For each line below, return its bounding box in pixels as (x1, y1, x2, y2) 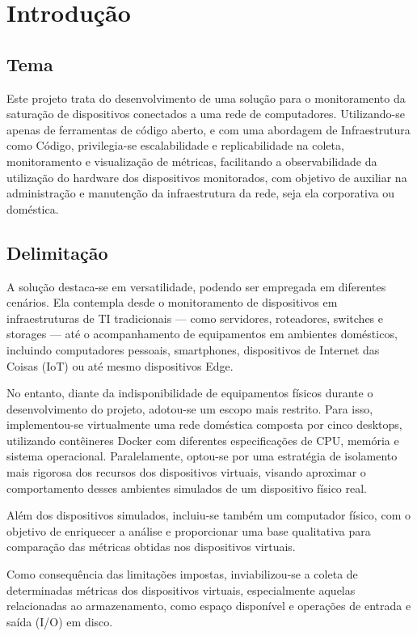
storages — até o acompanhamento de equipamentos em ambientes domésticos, (6, 325, 398, 342)
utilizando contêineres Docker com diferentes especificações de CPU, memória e (6, 431, 399, 448)
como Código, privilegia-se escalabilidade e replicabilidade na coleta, (6, 137, 344, 154)
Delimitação (6, 240, 108, 265)
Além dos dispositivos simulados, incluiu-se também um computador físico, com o (6, 507, 411, 524)
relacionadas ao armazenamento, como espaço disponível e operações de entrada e (6, 597, 411, 614)
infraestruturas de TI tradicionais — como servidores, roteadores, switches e (6, 309, 384, 326)
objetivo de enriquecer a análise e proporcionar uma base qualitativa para (6, 522, 371, 539)
